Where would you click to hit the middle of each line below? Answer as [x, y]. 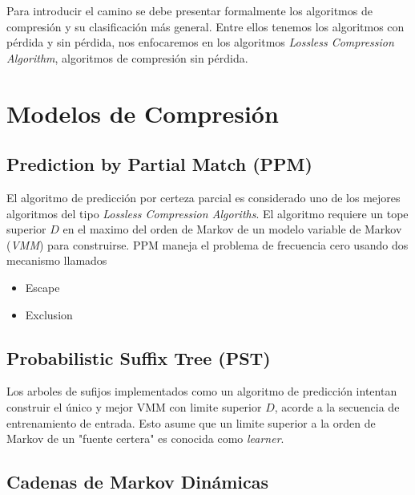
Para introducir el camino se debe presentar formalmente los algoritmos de [189, 10]
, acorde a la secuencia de [337, 406]
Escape [42, 287]
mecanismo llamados [57, 260]
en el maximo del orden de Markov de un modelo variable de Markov [232, 229]
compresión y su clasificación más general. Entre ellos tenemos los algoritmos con [205, 26]
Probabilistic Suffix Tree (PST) [139, 357]
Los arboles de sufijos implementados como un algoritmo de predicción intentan [202, 391]
